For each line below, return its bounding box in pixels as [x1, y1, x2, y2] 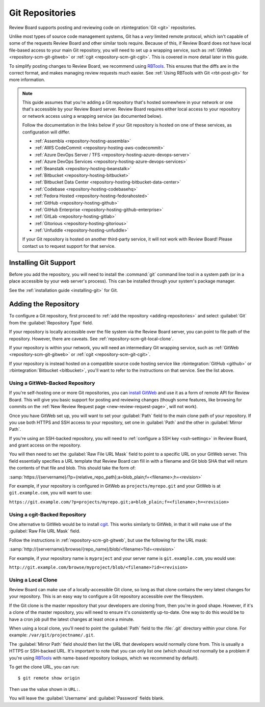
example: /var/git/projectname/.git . [9, 632, 95, 638]
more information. [9, 77, 45, 83]
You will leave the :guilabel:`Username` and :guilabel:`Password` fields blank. [9, 695, 164, 701]
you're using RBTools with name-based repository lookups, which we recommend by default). [9, 655, 199, 661]
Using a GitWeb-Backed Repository [9, 379, 95, 386]
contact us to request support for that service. [22, 243, 116, 249]
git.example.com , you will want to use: [9, 490, 92, 496]
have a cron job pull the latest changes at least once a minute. [9, 616, 134, 622]
